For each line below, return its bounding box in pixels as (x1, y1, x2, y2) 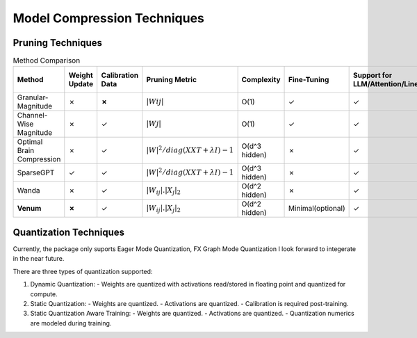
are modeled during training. (30, 319, 112, 327)
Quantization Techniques (13, 226, 125, 238)
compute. (30, 289, 58, 298)
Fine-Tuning (288, 75, 329, 85)
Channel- (17, 111, 48, 120)
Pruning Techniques (13, 37, 102, 49)
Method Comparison (13, 56, 81, 65)
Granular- (17, 92, 49, 102)
